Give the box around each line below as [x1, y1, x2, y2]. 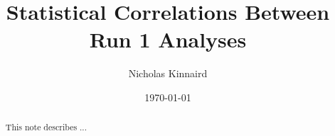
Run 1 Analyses [89, 25, 247, 54]
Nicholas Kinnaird [128, 66, 208, 81]
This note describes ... [5, 121, 87, 133]
